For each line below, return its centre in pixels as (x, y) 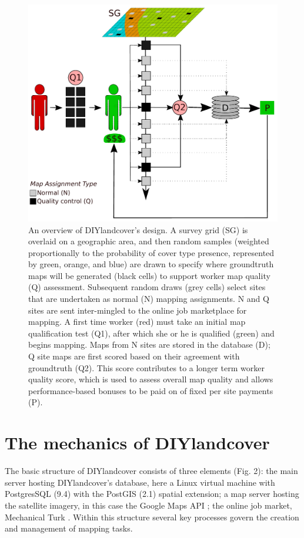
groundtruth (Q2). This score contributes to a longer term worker (146, 367)
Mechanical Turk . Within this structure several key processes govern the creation (152, 517)
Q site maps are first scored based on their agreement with (134, 356)
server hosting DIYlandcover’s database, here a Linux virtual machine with (140, 482)
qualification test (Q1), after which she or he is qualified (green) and (151, 333)
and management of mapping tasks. (69, 528)
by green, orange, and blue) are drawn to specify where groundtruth (151, 264)
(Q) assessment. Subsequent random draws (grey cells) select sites (147, 287)
